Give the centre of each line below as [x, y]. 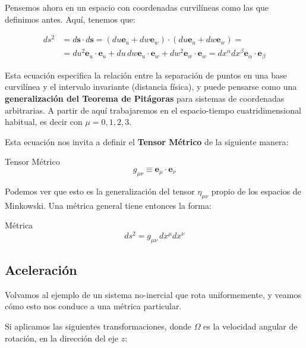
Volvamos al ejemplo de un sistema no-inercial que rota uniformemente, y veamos [153, 294]
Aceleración [41, 270]
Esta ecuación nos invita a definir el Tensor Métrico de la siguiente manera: [147, 141]
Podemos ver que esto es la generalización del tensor [100, 191]
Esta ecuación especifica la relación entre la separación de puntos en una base [146, 75]
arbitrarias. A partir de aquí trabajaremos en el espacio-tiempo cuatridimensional [153, 110]
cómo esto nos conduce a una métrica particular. [93, 306]
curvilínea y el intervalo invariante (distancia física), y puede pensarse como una [151, 87]
